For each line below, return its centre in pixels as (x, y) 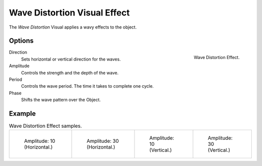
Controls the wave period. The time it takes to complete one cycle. (87, 86)
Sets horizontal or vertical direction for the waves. (71, 59)
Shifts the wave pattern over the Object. (61, 100)
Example (22, 113)
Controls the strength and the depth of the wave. (70, 73)
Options (21, 41)
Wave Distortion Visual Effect (69, 13)
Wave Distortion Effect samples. (45, 126)
